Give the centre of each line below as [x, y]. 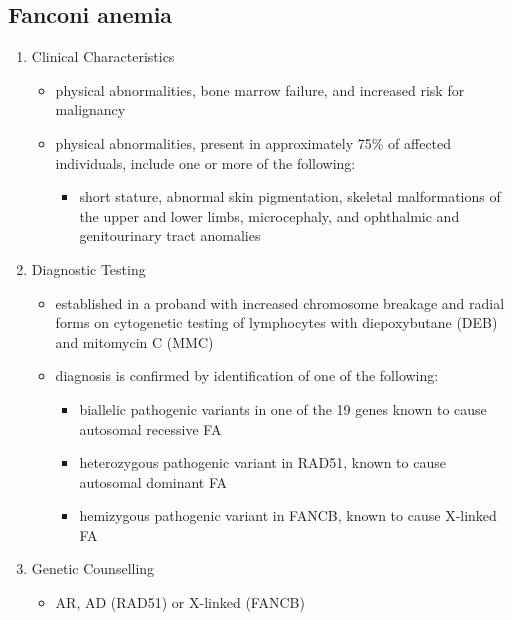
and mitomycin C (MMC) [134, 341]
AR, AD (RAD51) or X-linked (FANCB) [180, 602]
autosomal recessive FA [150, 428]
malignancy [90, 109]
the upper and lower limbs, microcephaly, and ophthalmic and [269, 215]
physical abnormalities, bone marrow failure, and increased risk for [260, 89]
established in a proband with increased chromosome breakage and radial [280, 302]
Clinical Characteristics [103, 56]
